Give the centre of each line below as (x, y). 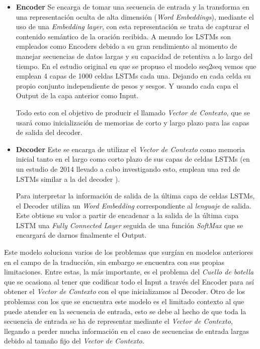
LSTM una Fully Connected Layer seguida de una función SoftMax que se (129, 225)
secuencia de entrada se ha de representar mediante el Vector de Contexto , (118, 321)
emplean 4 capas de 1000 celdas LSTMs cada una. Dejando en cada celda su (133, 76)
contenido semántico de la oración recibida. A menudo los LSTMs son (123, 36)
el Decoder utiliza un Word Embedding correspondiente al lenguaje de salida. (134, 205)
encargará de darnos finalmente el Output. (81, 235)
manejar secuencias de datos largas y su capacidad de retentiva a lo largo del (134, 56)
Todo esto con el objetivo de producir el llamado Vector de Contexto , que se (133, 112)
